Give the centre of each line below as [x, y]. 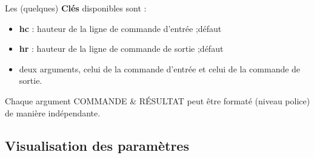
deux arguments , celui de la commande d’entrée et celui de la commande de [160, 68]
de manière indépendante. [53, 112]
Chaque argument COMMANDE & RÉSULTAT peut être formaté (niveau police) [158, 100]
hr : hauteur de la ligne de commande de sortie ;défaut [121, 49]
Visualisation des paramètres [97, 145]
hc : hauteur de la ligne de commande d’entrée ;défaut [120, 28]
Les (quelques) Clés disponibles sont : [76, 8]
